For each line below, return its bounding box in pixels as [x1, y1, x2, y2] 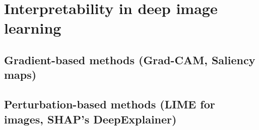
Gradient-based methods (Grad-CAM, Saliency [4, 52, 255, 67]
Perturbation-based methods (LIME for [4, 96, 215, 112]
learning [4, 18, 61, 38]
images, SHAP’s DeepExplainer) [4, 111, 177, 126]
